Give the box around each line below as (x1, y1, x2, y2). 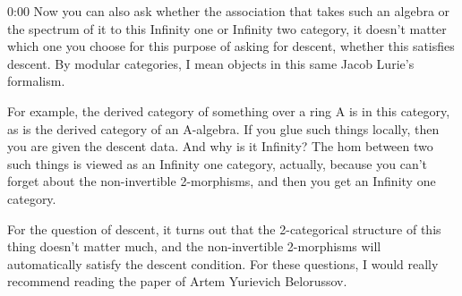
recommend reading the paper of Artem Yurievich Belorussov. (7, 272, 347, 291)
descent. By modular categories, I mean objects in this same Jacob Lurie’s (7, 54, 415, 72)
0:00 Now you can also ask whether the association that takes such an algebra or (7, 2, 450, 20)
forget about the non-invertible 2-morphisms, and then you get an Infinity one (7, 172, 436, 190)
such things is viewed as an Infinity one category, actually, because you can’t (7, 154, 428, 173)
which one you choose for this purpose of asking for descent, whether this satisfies (7, 37, 455, 55)
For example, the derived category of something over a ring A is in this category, (7, 101, 450, 120)
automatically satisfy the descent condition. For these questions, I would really (7, 254, 439, 273)
